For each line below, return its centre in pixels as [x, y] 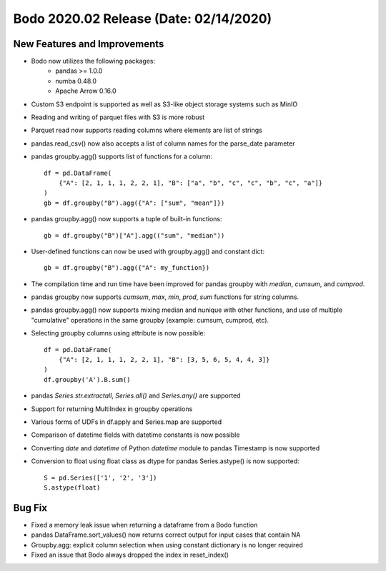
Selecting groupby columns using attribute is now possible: [118, 333]
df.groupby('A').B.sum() [87, 379]
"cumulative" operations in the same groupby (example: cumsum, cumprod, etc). [150, 320]
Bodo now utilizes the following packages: [93, 61]
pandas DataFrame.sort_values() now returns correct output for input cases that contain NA [166, 535]
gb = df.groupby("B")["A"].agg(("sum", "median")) [134, 235]
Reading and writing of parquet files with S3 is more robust [118, 117]
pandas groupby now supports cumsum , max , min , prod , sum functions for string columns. [165, 297]
